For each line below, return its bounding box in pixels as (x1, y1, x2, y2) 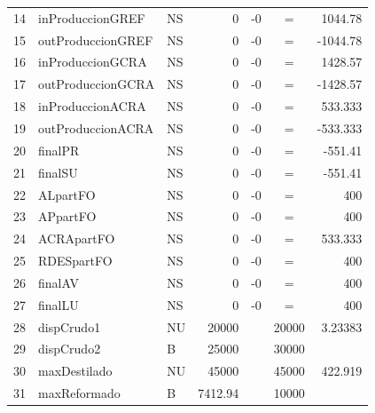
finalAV (38, 273, 79, 291)
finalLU (38, 295, 79, 314)
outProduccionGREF (38, 30, 153, 49)
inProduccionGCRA (38, 52, 147, 71)
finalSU (38, 163, 78, 181)
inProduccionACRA (38, 97, 146, 115)
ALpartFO (38, 185, 96, 203)
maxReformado (38, 384, 121, 402)
